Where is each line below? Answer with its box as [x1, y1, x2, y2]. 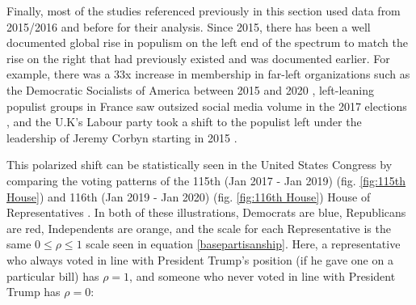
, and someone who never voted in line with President [129, 267, 396, 284]
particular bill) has [6, 267, 99, 284]
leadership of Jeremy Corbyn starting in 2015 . [6, 129, 237, 146]
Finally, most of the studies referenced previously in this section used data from [6, 2, 401, 19]
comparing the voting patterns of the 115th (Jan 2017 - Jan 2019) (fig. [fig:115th [6, 172, 406, 189]
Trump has [6, 283, 61, 300]
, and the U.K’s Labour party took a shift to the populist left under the [6, 113, 362, 130]
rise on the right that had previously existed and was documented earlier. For [6, 49, 390, 66]
